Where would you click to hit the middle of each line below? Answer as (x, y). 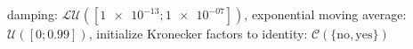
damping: (32, 14)
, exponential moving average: (325, 14)
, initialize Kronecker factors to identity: (198, 33)
